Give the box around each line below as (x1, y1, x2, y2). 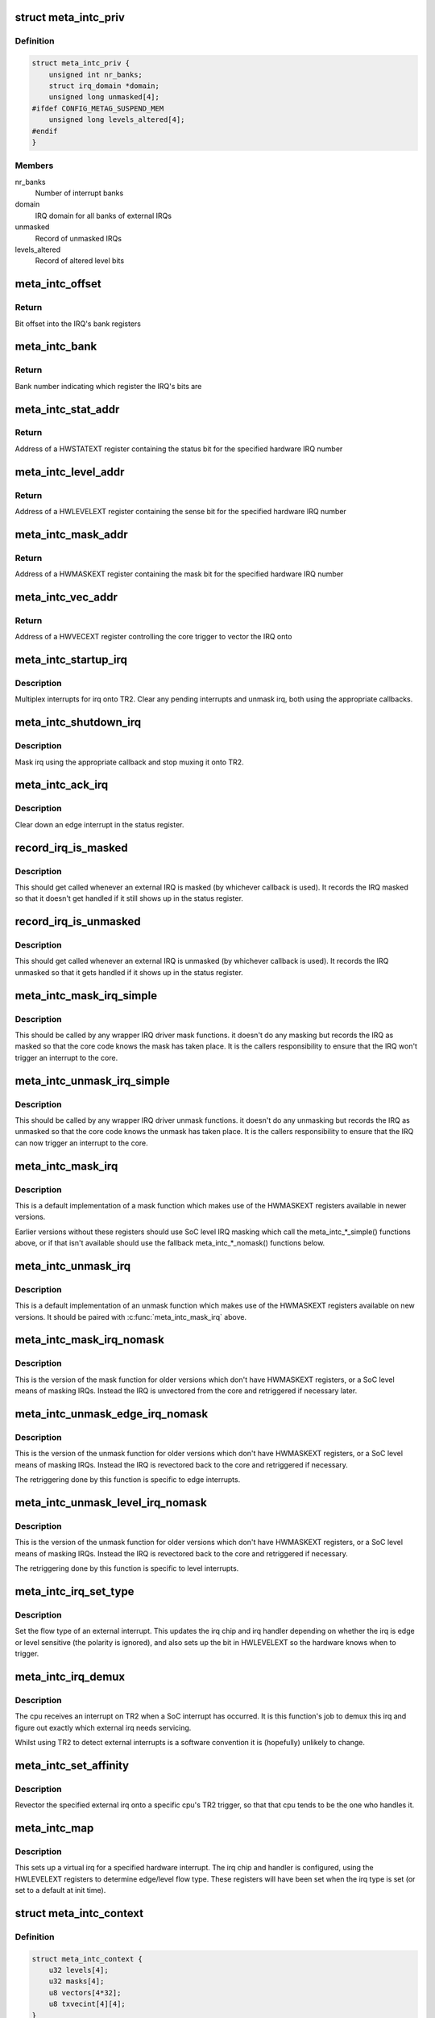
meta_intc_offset (14, 277, 101, 291)
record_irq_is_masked (14, 840, 128, 855)
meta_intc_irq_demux (14, 1669, 126, 1683)
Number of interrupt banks (35, 188, 124, 198)
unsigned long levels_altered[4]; (48, 115, 185, 124)
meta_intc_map (14, 1821, 94, 1835)
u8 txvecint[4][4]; (48, 1999, 126, 2009)
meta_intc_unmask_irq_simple (14, 1074, 171, 1087)
